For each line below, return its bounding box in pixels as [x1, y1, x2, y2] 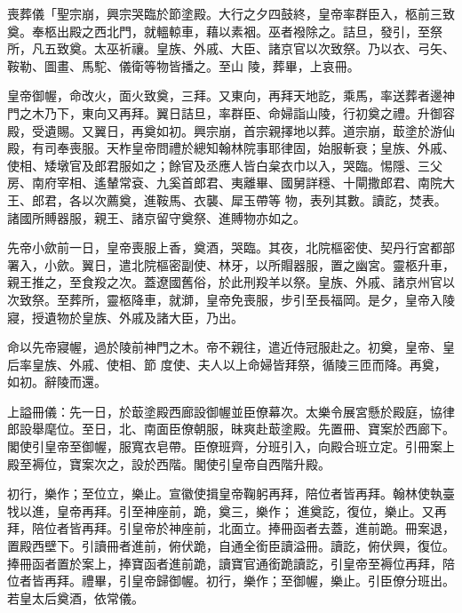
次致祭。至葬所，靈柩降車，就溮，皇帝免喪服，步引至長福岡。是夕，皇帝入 [7, 290, 442, 308]
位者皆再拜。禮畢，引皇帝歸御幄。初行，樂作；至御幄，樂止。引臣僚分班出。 [7, 571, 455, 590]
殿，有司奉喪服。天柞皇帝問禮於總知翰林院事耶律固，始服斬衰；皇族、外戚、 [7, 139, 455, 157]
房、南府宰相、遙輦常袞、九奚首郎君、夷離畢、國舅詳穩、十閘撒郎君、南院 [7, 173, 442, 192]
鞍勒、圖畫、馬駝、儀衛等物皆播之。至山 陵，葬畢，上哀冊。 [7, 56, 360, 75]
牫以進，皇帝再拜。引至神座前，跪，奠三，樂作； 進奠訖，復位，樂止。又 [7, 501, 434, 520]
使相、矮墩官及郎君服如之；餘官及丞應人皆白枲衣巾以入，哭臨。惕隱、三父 [7, 155, 442, 174]
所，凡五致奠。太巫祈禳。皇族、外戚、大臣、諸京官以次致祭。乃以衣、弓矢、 [7, 39, 455, 58]
